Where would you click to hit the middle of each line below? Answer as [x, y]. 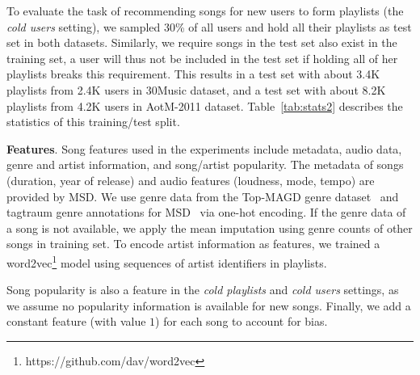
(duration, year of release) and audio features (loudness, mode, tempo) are [191, 180]
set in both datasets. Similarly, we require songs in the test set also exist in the [202, 42]
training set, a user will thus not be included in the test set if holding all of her [202, 58]
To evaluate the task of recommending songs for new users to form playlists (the [205, 11]
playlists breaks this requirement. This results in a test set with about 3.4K [193, 74]
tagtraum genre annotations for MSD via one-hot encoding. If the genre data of [206, 212]
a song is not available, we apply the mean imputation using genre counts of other [210, 228]
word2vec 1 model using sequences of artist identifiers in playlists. [167, 261]
